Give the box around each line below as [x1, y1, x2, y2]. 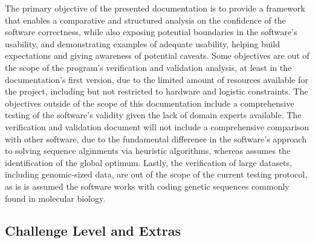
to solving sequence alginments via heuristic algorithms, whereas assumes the [5, 144, 291, 157]
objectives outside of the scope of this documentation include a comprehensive [5, 96, 294, 109]
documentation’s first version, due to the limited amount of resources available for [5, 73, 308, 85]
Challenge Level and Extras [5, 221, 181, 240]
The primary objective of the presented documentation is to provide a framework [5, 2, 305, 14]
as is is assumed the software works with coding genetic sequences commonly [5, 179, 290, 192]
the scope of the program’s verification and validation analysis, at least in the [5, 61, 292, 73]
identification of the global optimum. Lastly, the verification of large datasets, [5, 156, 292, 168]
